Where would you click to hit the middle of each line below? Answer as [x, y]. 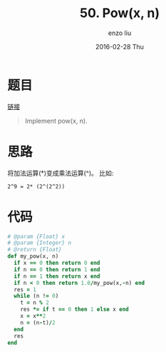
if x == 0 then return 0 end [57, 263]
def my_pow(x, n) [33, 256]
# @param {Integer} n [40, 243]
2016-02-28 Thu [120, 46]
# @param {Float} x [36, 236]
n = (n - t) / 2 [38, 323]
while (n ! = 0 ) [36, 296]
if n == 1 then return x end [57, 276]
